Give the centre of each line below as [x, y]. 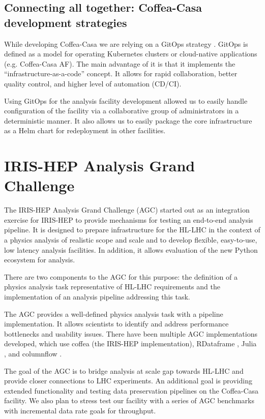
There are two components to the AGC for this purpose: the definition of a [121, 276]
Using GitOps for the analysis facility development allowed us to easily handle [126, 100]
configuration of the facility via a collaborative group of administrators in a [122, 111]
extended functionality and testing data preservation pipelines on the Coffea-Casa [131, 390]
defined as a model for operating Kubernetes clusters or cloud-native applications [131, 54]
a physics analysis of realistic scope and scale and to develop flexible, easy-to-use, [131, 240]
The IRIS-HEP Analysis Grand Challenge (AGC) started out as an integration [127, 210]
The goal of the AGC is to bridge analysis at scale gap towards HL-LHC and [124, 370]
